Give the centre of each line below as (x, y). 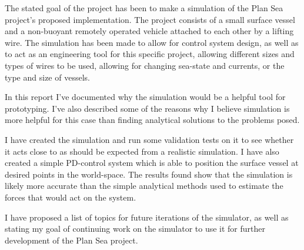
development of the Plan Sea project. (71, 240)
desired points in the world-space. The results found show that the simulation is (149, 174)
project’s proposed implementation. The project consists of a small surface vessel (150, 19)
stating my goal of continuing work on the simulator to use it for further (135, 229)
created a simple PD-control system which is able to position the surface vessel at (152, 163)
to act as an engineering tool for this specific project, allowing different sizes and (150, 54)
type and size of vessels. (47, 77)
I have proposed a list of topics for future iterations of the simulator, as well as (147, 217)
